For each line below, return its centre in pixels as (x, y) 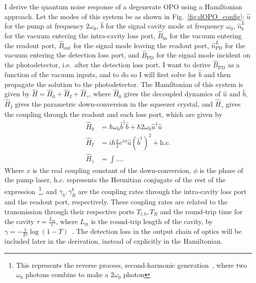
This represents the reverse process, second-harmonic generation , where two (131, 265)
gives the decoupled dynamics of (172, 94)
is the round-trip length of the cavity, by (152, 221)
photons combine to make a (67, 274)
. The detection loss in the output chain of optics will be (157, 231)
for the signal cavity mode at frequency (165, 26)
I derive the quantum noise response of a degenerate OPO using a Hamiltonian (123, 6)
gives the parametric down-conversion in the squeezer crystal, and (114, 104)
